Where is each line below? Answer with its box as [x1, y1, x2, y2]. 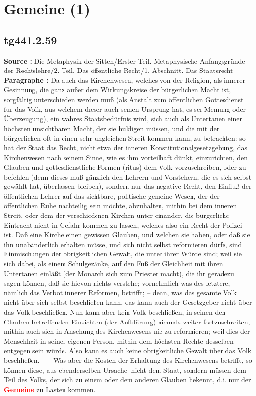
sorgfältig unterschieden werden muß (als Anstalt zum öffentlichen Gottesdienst [4, 94, 244, 104]
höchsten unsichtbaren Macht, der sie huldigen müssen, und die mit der [4, 123, 220, 133]
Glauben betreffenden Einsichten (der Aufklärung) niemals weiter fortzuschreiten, [4, 316, 250, 326]
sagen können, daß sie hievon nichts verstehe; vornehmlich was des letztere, [4, 278, 230, 288]
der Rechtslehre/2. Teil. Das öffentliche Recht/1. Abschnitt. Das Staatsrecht [4, 65, 233, 75]
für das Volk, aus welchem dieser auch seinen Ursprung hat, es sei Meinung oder [4, 104, 246, 114]
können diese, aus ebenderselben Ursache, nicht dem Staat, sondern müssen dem [4, 364, 246, 375]
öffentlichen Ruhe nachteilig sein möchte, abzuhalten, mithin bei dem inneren [4, 200, 237, 211]
